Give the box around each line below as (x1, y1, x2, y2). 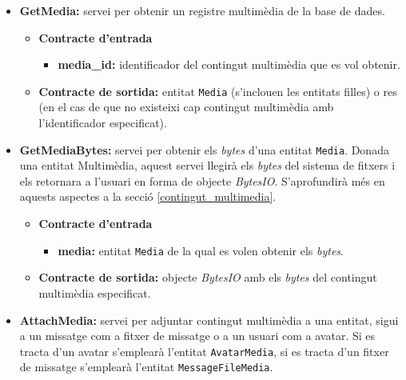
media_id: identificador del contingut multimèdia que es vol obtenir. (58, 56, 400, 73)
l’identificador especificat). (38, 114, 167, 131)
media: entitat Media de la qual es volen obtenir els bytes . (58, 242, 344, 258)
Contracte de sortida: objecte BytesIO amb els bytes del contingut (38, 269, 377, 286)
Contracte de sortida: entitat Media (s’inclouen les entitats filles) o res (38, 82, 397, 99)
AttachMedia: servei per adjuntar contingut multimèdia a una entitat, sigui (19, 311, 399, 328)
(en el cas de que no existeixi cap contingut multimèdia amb (38, 98, 334, 115)
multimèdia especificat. (38, 284, 151, 301)
